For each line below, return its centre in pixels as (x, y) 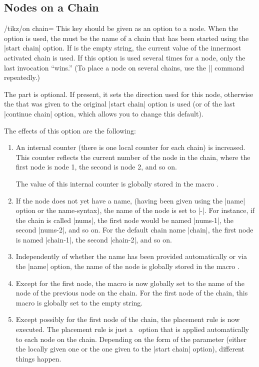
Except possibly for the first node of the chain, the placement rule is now (128, 319)
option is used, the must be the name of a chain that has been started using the (126, 38)
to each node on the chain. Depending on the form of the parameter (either (131, 339)
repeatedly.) (22, 77)
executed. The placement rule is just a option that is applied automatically (132, 329)
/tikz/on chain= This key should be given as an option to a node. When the (121, 28)
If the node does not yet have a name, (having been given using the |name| (130, 200)
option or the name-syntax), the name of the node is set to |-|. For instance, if (135, 210)
